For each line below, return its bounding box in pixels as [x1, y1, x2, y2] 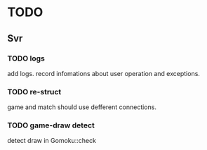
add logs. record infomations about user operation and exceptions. [7, 69, 200, 77]
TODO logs [7, 54, 46, 63]
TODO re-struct [7, 87, 62, 96]
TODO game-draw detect [7, 120, 95, 130]
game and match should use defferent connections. [7, 103, 156, 111]
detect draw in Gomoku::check [7, 137, 97, 145]
